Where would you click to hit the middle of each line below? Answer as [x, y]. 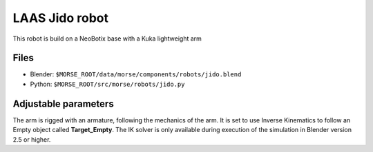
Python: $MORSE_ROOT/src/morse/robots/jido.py [107, 84]
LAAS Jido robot [60, 18]
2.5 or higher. [32, 139]
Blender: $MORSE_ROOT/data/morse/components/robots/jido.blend [136, 74]
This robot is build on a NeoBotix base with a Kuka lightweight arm [107, 39]
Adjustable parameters [63, 104]
